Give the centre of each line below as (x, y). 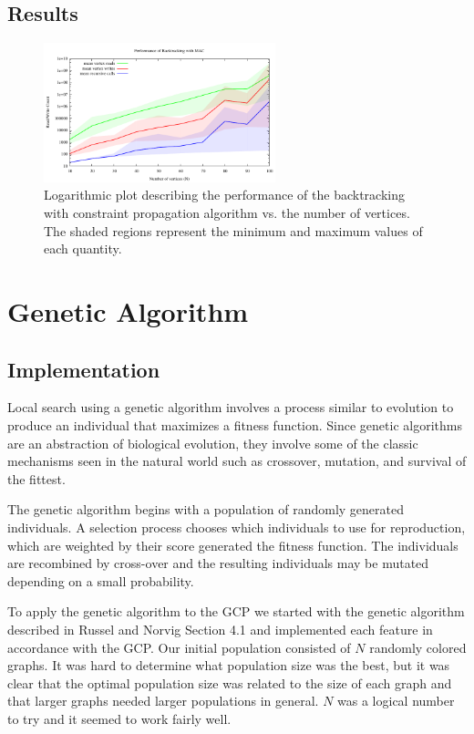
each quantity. (83, 248)
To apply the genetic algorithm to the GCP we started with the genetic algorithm (236, 611)
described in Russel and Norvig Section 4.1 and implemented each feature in (220, 629)
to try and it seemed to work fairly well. (119, 718)
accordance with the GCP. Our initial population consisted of (179, 647)
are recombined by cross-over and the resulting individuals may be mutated (218, 563)
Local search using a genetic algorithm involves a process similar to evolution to (231, 407)
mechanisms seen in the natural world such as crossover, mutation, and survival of (237, 461)
